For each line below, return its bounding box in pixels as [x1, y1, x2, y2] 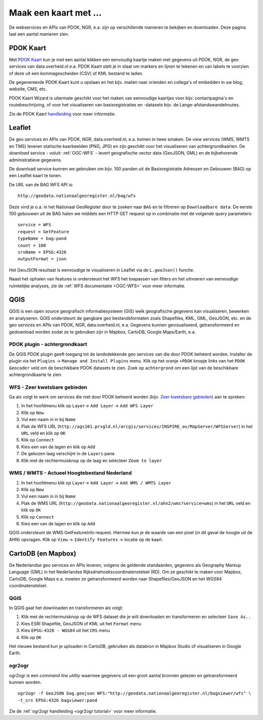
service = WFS [18, 222, 51, 228]
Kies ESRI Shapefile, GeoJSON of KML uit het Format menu [21, 620, 141, 626]
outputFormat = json [18, 256, 67, 262]
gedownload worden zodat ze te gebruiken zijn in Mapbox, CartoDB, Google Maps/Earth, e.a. [9, 329, 196, 335]
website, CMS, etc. [9, 86, 47, 92]
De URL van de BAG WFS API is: [9, 181, 74, 187]
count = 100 [18, 242, 46, 248]
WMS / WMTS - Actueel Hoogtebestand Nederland [9, 470, 132, 477]
